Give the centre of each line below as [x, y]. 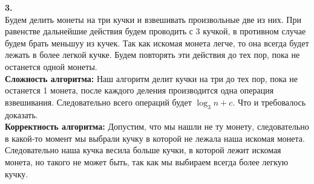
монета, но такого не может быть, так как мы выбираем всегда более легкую [147, 161]
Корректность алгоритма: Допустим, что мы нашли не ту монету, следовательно [157, 126]
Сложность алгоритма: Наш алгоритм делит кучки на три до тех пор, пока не [151, 78]
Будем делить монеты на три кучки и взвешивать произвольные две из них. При [153, 19]
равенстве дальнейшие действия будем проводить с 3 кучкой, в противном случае [155, 31]
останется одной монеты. [51, 66]
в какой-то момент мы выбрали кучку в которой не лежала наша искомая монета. [155, 138]
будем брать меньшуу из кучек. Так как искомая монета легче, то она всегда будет [157, 43]
